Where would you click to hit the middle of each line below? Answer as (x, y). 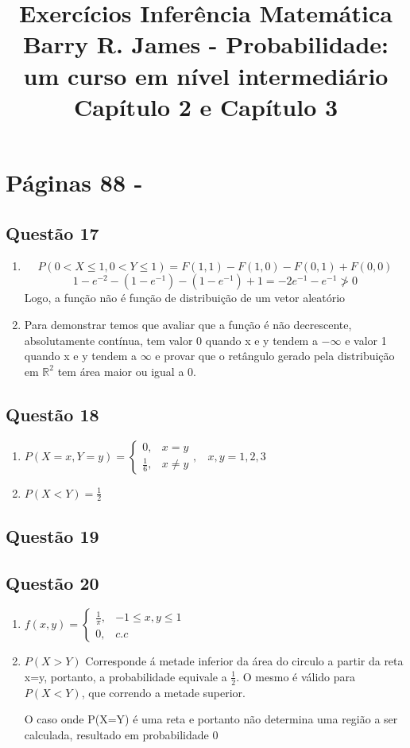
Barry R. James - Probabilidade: (206, 44)
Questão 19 (52, 535)
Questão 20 (52, 582)
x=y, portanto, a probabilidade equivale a (126, 676)
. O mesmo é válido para (296, 676)
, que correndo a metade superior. (164, 692)
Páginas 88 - (74, 182)
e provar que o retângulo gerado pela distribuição (275, 356)
